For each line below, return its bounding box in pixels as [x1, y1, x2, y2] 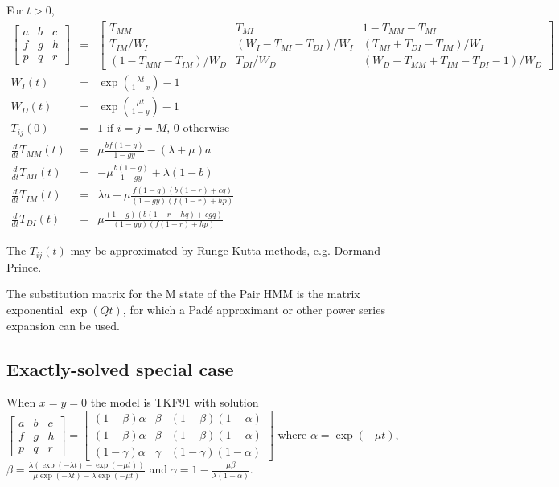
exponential [6, 301, 64, 318]
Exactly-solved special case [6, 356, 234, 381]
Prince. [6, 258, 42, 275]
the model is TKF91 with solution [90, 394, 259, 411]
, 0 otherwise [166, 123, 230, 135]
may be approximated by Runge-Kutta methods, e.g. [70, 242, 331, 259]
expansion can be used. [6, 317, 120, 334]
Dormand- [334, 242, 384, 259]
